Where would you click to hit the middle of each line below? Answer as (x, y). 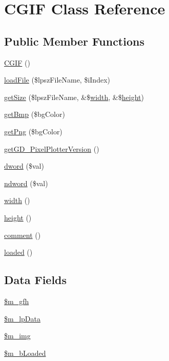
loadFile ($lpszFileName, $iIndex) (57, 80)
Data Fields (36, 280)
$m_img (17, 336)
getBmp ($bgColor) (35, 114)
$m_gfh (17, 301)
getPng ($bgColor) (33, 131)
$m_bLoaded (25, 353)
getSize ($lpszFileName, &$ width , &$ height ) (74, 97)
